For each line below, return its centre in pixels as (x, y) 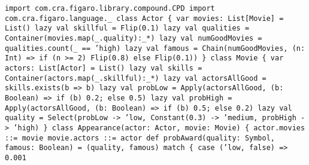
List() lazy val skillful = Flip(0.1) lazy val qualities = (127, 28)
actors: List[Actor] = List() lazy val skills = (104, 68)
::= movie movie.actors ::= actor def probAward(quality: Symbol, (140, 138)
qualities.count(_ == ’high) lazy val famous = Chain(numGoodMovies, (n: (155, 48)
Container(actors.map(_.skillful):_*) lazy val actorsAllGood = (136, 78)
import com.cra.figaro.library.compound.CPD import (110, 8)
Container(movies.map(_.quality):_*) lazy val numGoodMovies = (134, 38)
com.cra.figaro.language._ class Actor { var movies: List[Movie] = (144, 18)
